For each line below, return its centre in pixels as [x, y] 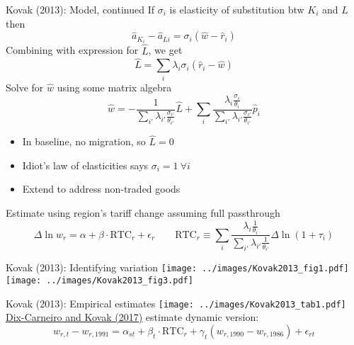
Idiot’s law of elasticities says [85, 165]
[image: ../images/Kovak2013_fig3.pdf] [99, 281]
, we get [165, 50]
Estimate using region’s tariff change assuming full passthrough [143, 212]
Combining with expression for [72, 50]
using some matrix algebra [114, 87]
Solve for [25, 87]
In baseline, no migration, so [84, 141]
